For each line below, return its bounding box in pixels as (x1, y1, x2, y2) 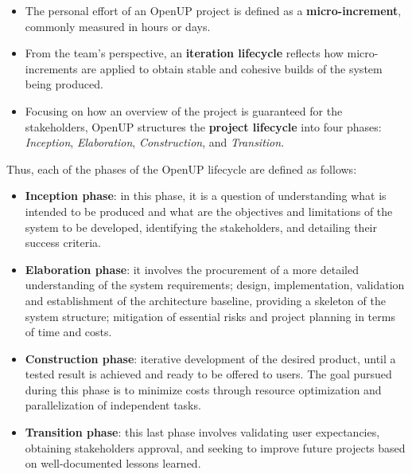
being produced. (25, 76, 103, 92)
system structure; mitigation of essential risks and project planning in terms (25, 308, 395, 324)
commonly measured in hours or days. (25, 18, 211, 34)
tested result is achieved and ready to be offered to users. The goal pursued (25, 366, 392, 382)
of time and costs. (25, 323, 112, 340)
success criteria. (25, 234, 101, 251)
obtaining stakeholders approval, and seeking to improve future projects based (25, 439, 406, 456)
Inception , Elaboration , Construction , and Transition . (25, 134, 285, 151)
